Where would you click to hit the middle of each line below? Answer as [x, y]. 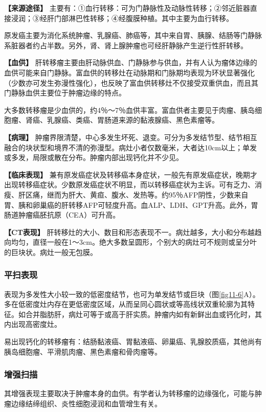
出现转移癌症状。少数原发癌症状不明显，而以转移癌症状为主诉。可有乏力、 [129, 184]
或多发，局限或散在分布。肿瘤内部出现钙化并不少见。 [94, 157]
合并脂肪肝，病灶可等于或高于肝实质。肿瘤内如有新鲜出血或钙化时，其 [143, 314]
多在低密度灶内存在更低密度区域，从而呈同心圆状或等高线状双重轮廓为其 [126, 304]
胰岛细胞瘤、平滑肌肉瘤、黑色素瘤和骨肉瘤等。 [83, 351]
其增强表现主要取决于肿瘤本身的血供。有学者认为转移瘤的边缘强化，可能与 [129, 393]
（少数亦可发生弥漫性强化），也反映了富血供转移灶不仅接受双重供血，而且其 [131, 82]
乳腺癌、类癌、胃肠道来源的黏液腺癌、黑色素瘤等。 [133, 120]
